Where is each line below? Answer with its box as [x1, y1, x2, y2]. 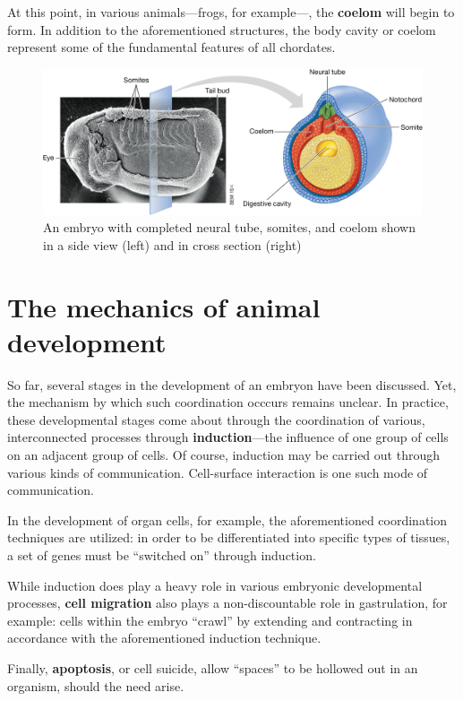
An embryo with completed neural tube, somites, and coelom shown [43, 218, 416, 237]
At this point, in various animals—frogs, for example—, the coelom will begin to [7, 3, 455, 21]
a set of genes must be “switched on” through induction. [7, 546, 316, 565]
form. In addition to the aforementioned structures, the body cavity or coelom [7, 20, 436, 39]
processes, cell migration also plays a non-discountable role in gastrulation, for [7, 593, 448, 612]
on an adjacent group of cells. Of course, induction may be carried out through [7, 446, 440, 464]
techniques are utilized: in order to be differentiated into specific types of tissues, [7, 528, 450, 547]
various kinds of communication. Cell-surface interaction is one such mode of [7, 463, 428, 481]
